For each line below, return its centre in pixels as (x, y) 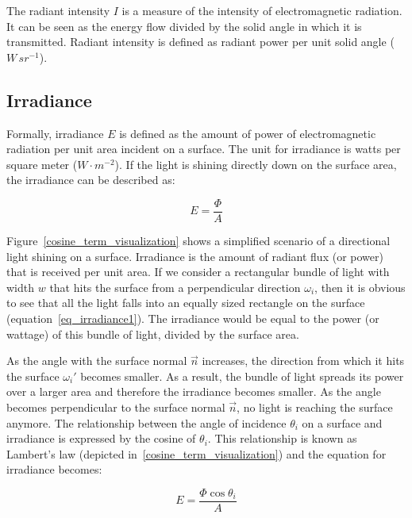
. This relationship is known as (282, 438)
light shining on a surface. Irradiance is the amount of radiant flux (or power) (195, 256)
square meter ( (42, 164)
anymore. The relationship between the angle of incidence (146, 422)
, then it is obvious (360, 287)
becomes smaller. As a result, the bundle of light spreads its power (242, 376)
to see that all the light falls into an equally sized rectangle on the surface (186, 303)
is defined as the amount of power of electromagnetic (248, 133)
